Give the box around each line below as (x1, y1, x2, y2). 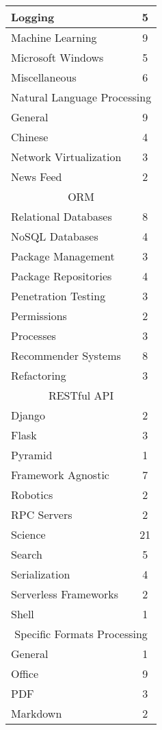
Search (11, 546, 42, 562)
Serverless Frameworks (11, 586, 119, 602)
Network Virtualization (11, 149, 122, 165)
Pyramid (11, 447, 53, 463)
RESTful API (48, 387, 114, 403)
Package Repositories (11, 268, 112, 284)
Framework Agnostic (11, 467, 109, 483)
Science (11, 526, 46, 542)
